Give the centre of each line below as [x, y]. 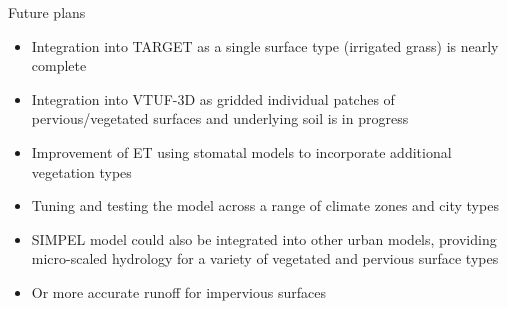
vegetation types [81, 171]
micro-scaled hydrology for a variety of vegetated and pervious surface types [265, 258]
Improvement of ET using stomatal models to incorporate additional [241, 151]
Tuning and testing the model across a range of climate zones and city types [265, 205]
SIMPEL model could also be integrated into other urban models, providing [264, 238]
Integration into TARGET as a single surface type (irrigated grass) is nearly [265, 45]
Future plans [47, 12]
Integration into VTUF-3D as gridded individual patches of [213, 98]
